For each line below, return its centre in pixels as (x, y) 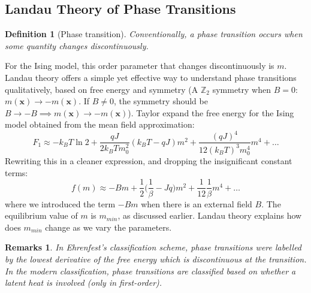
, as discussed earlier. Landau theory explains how (210, 215)
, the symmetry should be (161, 101)
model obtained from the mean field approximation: (100, 124)
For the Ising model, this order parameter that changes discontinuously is (140, 66)
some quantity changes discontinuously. (77, 45)
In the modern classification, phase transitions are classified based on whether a (150, 271)
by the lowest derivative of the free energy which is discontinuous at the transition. (156, 259)
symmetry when (241, 89)
